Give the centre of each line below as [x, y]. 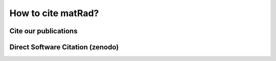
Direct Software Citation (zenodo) [64, 47]
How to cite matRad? [54, 13]
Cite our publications [43, 31]
